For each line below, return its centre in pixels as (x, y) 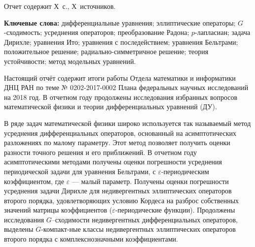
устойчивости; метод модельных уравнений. (70, 61)
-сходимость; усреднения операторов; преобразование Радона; (97, 32)
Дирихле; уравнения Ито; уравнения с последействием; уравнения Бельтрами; (121, 42)
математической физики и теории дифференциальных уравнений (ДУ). (110, 107)
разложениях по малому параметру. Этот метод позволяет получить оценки (117, 142)
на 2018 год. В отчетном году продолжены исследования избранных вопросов (121, 97)
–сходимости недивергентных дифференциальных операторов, (145, 219)
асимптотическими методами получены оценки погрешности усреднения (113, 162)
